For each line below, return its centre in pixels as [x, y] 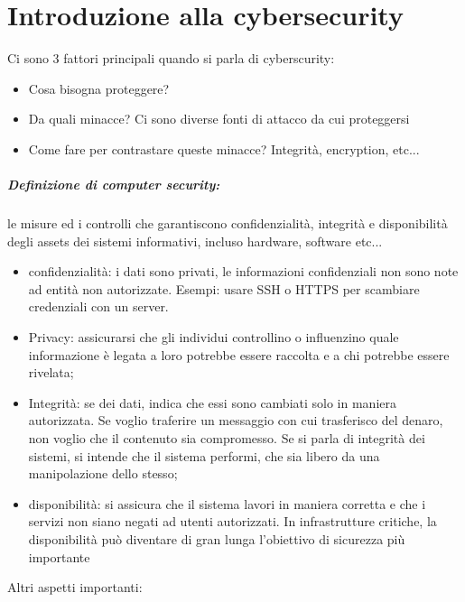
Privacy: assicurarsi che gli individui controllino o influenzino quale [214, 337]
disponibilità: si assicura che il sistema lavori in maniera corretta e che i [227, 503]
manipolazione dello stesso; [103, 473]
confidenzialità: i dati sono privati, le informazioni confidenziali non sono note [243, 271]
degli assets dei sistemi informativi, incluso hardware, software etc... [195, 241]
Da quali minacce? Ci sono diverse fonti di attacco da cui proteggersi [219, 119]
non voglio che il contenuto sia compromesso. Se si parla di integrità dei [227, 438]
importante [59, 556]
